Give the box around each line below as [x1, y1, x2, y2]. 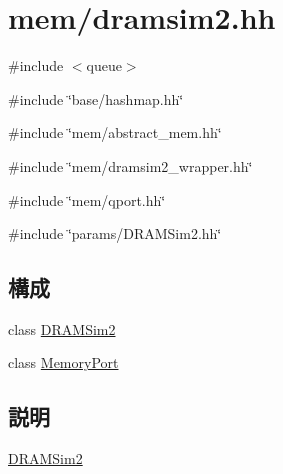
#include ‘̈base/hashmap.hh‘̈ [8, 88, 184, 109]
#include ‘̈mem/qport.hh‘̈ [8, 189, 166, 210]
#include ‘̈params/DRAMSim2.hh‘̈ [8, 223, 222, 244]
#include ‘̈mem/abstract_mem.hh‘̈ [8, 122, 222, 143]
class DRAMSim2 [8, 318, 116, 339]
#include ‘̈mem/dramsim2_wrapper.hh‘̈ [8, 155, 253, 176]
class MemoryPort [8, 352, 119, 373]
